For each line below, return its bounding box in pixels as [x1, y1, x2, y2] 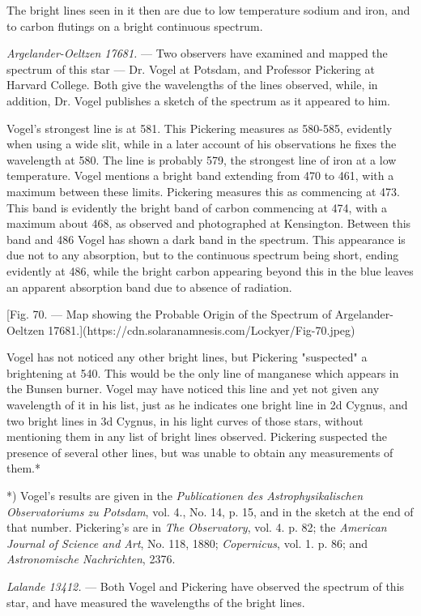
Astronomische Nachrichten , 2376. [6, 550, 176, 567]
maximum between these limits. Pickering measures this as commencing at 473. [6, 182, 400, 199]
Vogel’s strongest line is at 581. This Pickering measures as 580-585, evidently [6, 119, 393, 136]
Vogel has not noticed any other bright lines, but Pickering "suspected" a [6, 349, 368, 366]
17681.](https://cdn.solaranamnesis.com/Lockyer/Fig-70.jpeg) [48, 321, 355, 338]
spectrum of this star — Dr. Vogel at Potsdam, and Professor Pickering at [6, 60, 375, 77]
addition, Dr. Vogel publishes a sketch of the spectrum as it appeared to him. [6, 92, 390, 109]
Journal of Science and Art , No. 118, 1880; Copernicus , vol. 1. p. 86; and [6, 534, 368, 551]
